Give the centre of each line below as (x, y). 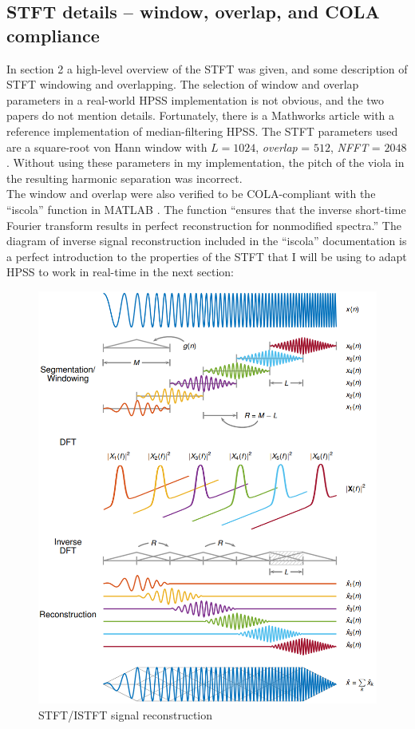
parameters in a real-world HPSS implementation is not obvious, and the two (196, 99)
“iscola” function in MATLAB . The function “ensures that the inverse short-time (206, 209)
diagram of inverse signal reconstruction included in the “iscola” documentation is (207, 241)
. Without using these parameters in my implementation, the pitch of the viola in (206, 162)
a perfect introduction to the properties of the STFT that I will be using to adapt (207, 256)
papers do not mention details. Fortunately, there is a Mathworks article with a (201, 115)
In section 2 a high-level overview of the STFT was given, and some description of (207, 68)
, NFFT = (355, 147)
